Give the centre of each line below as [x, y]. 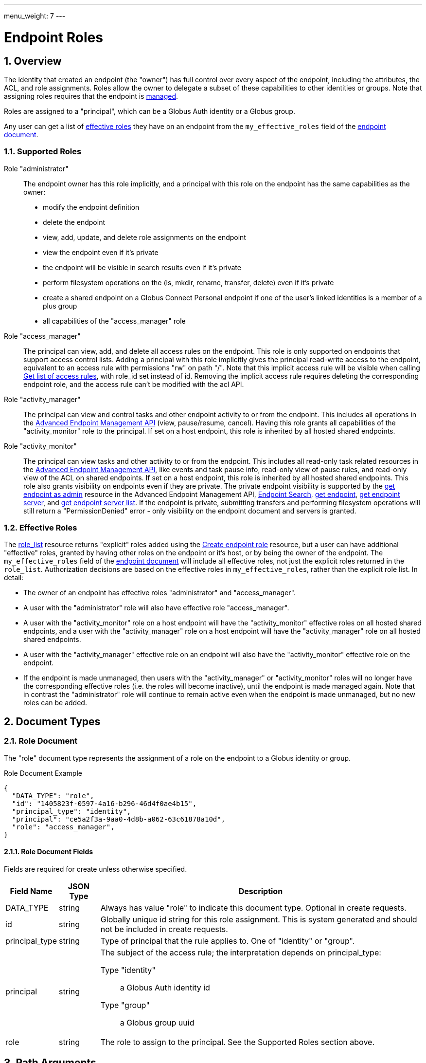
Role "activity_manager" [42, 399]
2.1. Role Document [41, 741]
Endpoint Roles [53, 37]
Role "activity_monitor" [40, 446]
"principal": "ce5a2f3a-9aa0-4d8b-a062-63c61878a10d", [119, 819]
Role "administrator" [36, 168]
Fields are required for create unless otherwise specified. [96, 869]
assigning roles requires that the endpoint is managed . [91, 96]
